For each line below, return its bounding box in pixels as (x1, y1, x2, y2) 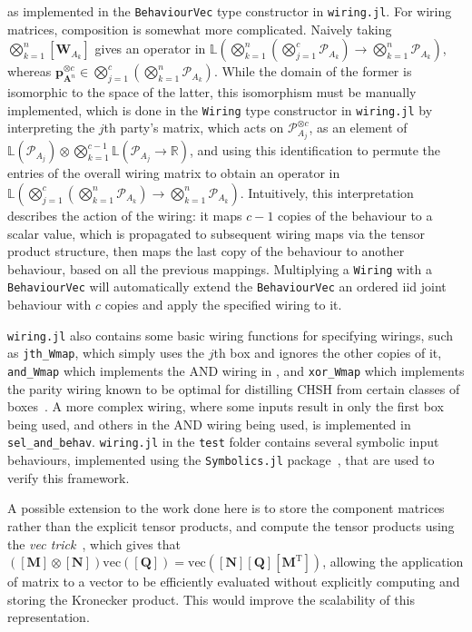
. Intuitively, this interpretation (240, 183, 414, 202)
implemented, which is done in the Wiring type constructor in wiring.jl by (7, 100, 433, 119)
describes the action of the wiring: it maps (7, 205, 242, 224)
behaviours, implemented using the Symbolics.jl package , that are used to (7, 450, 435, 469)
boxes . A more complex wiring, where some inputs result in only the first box (7, 397, 444, 416)
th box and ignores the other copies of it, (213, 343, 442, 362)
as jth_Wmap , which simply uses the (7, 343, 205, 362)
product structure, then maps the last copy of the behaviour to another (7, 242, 405, 261)
